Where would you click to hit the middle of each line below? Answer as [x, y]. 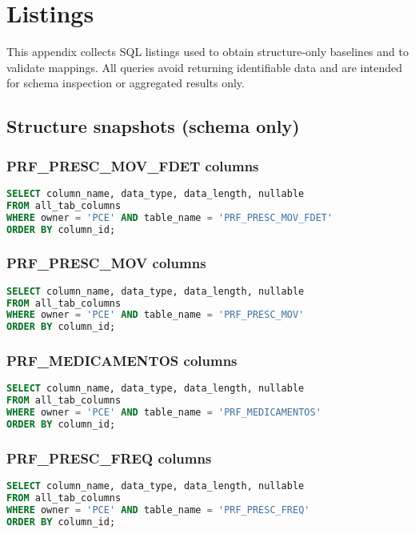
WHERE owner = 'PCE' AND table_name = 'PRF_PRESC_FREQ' [158, 510]
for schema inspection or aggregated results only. [126, 83]
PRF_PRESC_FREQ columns [109, 458]
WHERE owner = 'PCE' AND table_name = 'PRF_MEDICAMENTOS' [164, 413]
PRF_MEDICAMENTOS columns [122, 361]
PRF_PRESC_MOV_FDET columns [133, 165]
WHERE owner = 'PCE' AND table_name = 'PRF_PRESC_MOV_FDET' [170, 217]
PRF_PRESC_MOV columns [106, 263]
